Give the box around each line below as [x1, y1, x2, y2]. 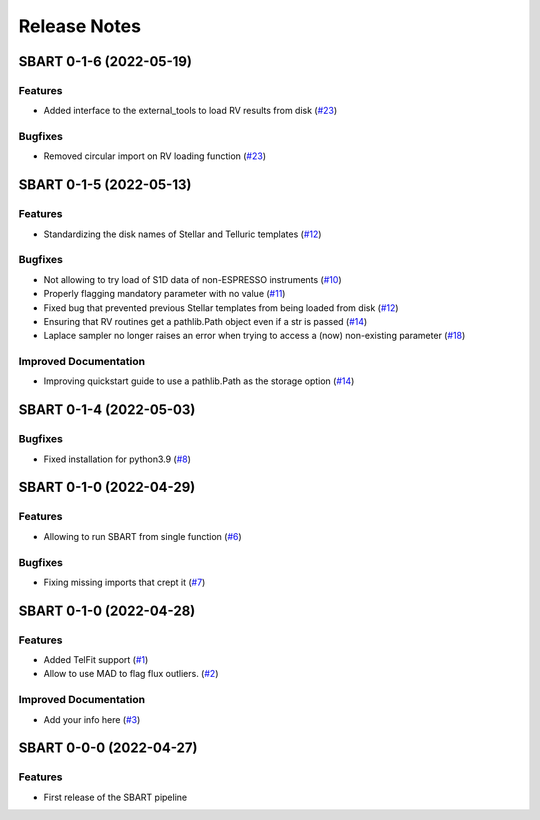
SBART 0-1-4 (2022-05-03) [18, 401, 196, 419]
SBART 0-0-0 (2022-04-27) [18, 740, 198, 757]
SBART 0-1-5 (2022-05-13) [18, 176, 192, 194]
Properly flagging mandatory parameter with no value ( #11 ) [43, 288, 286, 300]
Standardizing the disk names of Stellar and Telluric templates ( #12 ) [43, 228, 322, 240]
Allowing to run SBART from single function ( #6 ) [43, 530, 242, 542]
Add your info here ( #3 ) [43, 713, 141, 725]
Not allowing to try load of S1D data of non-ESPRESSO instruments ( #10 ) [43, 273, 342, 285]
